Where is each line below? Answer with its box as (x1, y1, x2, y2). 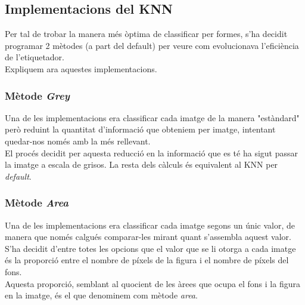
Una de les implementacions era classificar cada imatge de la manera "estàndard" (5, 111, 300, 124)
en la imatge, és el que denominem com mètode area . (5, 289, 198, 301)
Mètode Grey (5, 88, 70, 103)
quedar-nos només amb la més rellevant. (5, 134, 151, 147)
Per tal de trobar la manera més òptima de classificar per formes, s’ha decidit (5, 27, 288, 40)
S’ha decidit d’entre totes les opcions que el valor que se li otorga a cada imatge (5, 242, 296, 254)
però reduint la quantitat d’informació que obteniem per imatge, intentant (5, 123, 276, 135)
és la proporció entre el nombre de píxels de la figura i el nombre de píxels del (5, 254, 289, 266)
